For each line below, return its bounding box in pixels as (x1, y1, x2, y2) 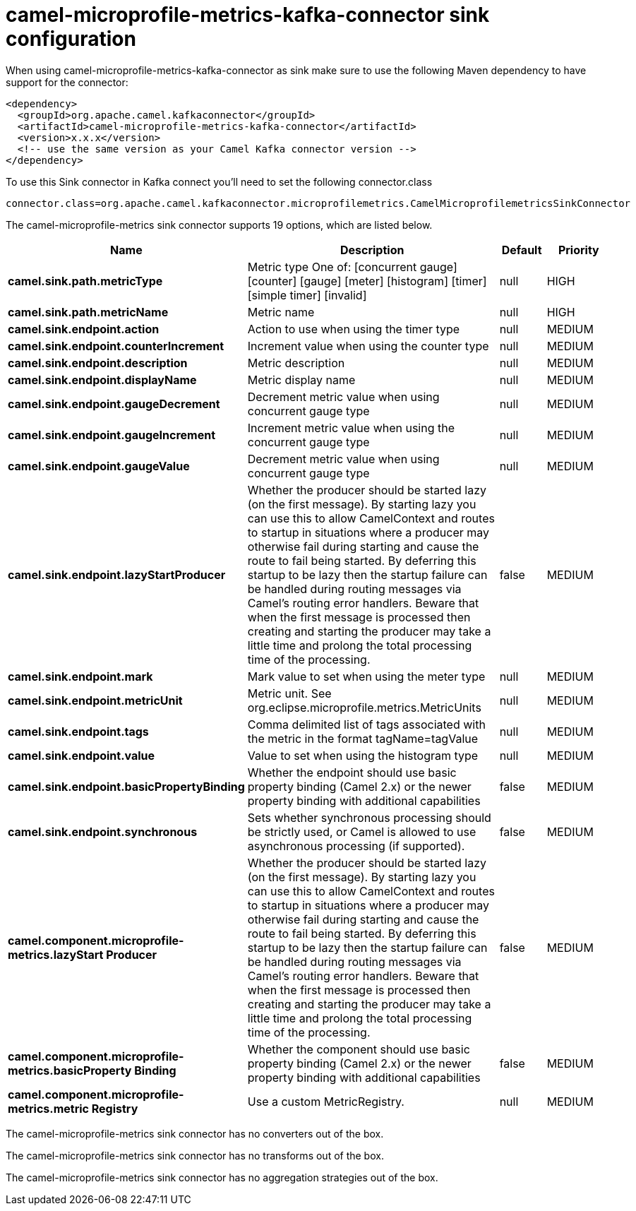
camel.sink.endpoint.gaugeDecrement (8, 396, 220, 411)
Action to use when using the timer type (247, 321, 460, 336)
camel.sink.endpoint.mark (8, 669, 153, 684)
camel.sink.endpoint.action (8, 321, 160, 336)
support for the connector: (6, 76, 128, 88)
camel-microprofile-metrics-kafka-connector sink (6, 3, 490, 27)
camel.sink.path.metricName (8, 304, 169, 319)
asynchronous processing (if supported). (247, 838, 465, 853)
